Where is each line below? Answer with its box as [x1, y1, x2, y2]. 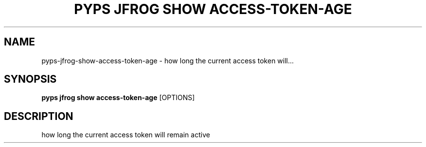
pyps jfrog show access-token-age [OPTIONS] [41, 93, 195, 102]
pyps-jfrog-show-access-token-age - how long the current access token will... [41, 56, 294, 65]
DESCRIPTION [4, 110, 73, 122]
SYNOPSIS [4, 73, 57, 86]
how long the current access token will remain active [41, 131, 210, 139]
